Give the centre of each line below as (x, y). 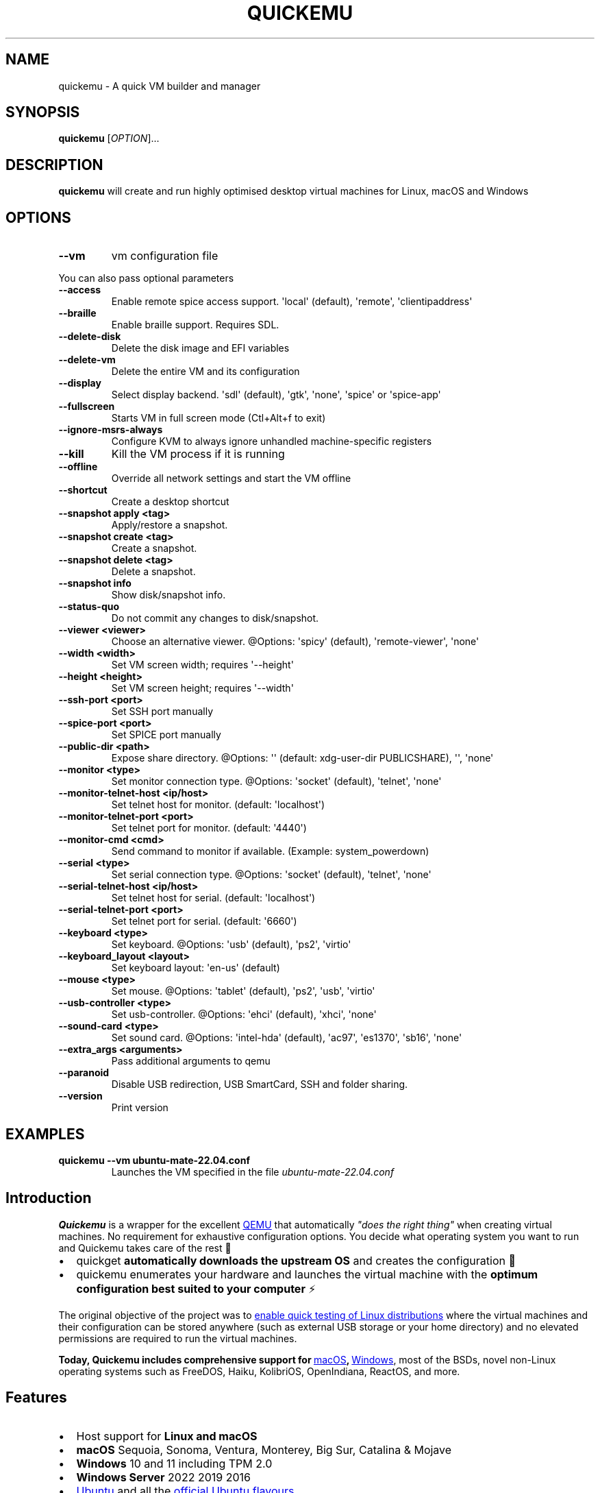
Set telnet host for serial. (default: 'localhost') (213, 898)
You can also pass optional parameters (146, 278)
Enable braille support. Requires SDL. (195, 325)
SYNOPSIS (43, 112)
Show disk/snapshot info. (168, 595)
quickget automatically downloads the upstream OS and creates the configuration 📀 (296, 1260)
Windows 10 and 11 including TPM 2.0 (174, 1463)
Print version (140, 1108)
